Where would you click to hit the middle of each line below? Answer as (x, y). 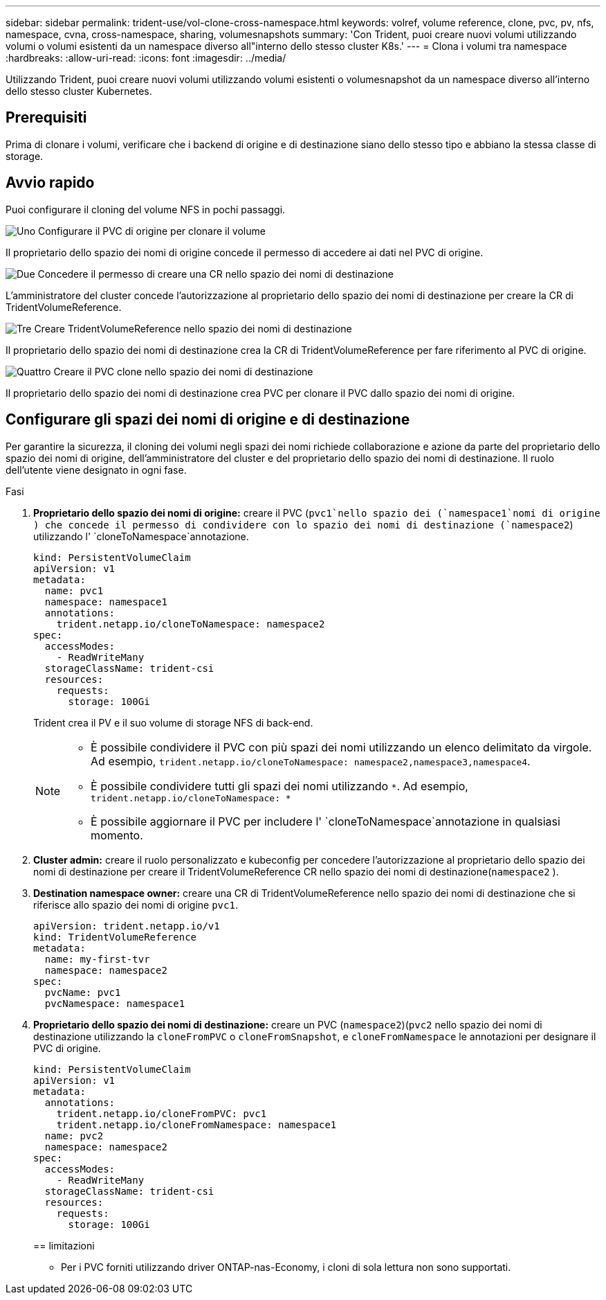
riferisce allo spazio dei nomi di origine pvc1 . (136, 905)
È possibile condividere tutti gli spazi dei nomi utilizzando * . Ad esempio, (279, 786)
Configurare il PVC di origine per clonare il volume (152, 231)
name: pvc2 (74, 1136)
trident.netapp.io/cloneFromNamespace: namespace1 (196, 1124)
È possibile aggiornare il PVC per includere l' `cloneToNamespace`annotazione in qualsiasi (325, 821)
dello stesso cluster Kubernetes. (79, 91)
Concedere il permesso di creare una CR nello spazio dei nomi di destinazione (216, 274)
